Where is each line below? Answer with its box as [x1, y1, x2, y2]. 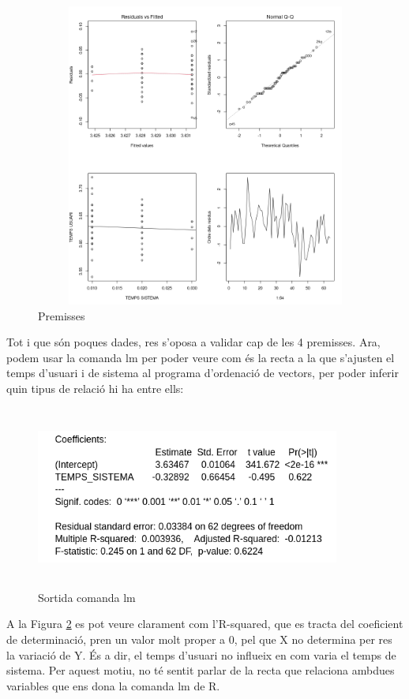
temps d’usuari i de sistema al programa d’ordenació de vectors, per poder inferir [6, 364, 399, 381]
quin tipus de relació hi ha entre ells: [6, 379, 184, 396]
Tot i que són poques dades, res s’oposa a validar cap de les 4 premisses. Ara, [6, 334, 381, 350]
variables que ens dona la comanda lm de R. [6, 677, 220, 693]
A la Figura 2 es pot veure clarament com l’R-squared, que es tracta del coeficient [6, 615, 403, 632]
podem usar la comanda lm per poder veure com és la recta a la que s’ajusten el [6, 349, 395, 365]
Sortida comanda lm [38, 589, 136, 605]
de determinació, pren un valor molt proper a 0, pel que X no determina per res [6, 631, 392, 648]
